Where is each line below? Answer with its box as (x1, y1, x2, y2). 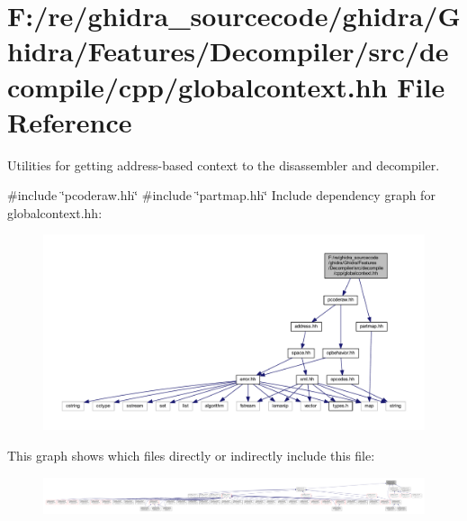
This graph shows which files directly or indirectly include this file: (7, 446, 375, 465)
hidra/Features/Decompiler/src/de (7, 32, 449, 69)
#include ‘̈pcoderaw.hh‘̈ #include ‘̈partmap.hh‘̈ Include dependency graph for (7, 186, 436, 205)
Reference (7, 103, 132, 140)
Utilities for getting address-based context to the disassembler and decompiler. (7, 155, 440, 174)
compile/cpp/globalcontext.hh (7, 68, 388, 105)
